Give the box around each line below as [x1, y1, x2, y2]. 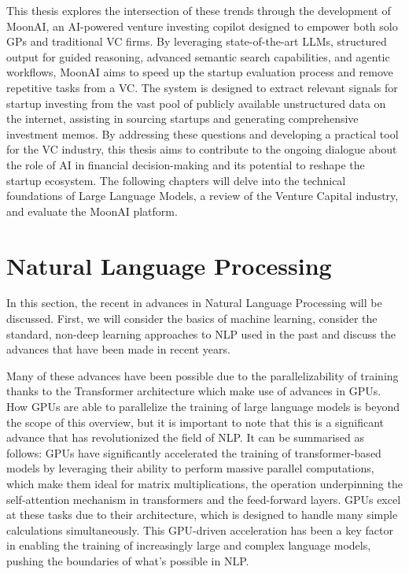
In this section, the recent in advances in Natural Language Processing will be [6, 294, 382, 311]
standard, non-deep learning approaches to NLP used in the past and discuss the [6, 325, 396, 342]
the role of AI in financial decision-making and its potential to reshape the [6, 156, 365, 172]
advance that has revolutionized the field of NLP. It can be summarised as [6, 429, 364, 446]
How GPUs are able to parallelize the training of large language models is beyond [6, 398, 400, 414]
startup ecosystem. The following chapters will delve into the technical [6, 172, 346, 188]
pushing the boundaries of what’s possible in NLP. [6, 552, 249, 568]
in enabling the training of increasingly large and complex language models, [6, 537, 371, 554]
